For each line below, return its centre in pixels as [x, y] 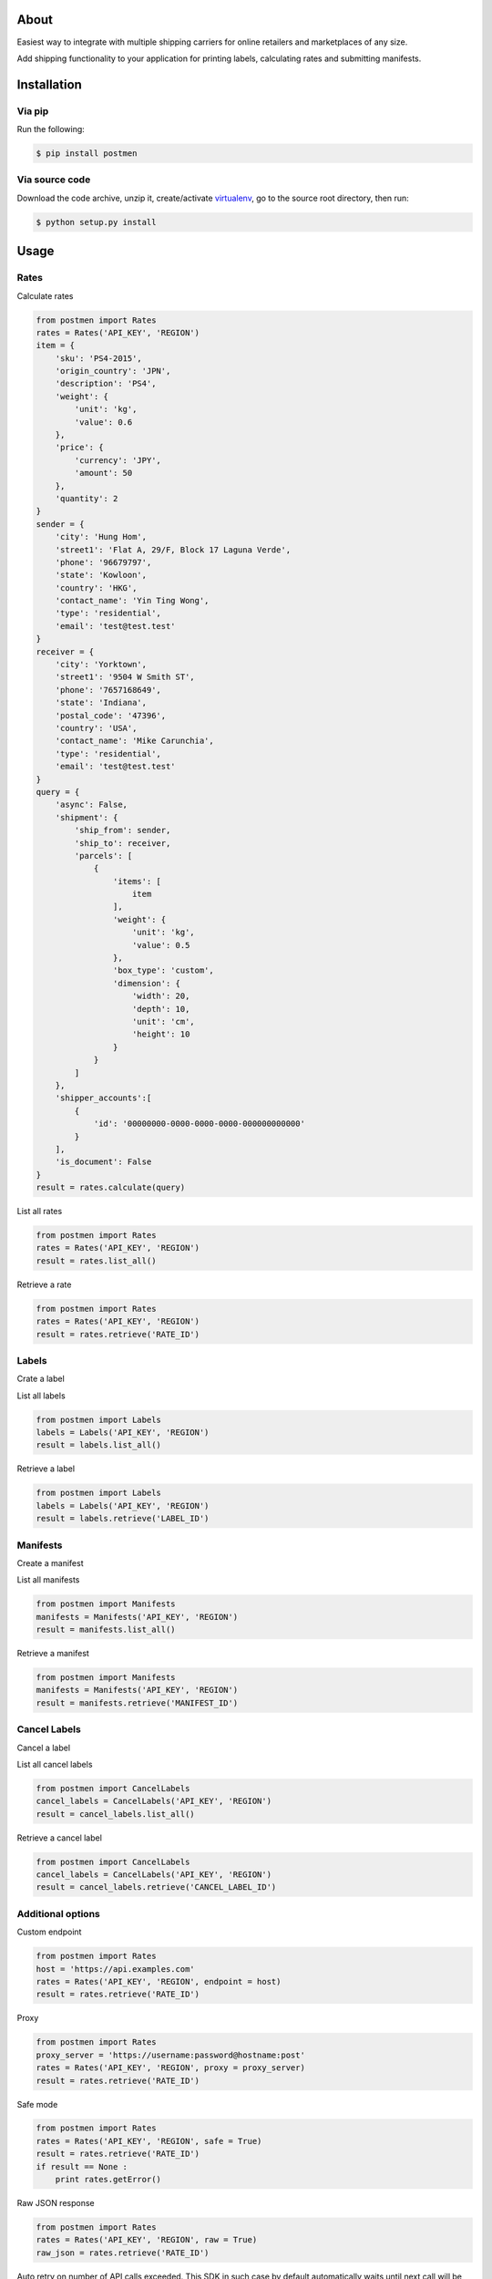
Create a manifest [50, 1562]
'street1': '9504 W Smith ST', [125, 677]
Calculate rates [45, 295]
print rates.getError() [108, 2180]
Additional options [58, 1913]
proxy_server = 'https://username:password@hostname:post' [170, 2055]
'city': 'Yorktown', [101, 665]
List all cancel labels [55, 1764]
